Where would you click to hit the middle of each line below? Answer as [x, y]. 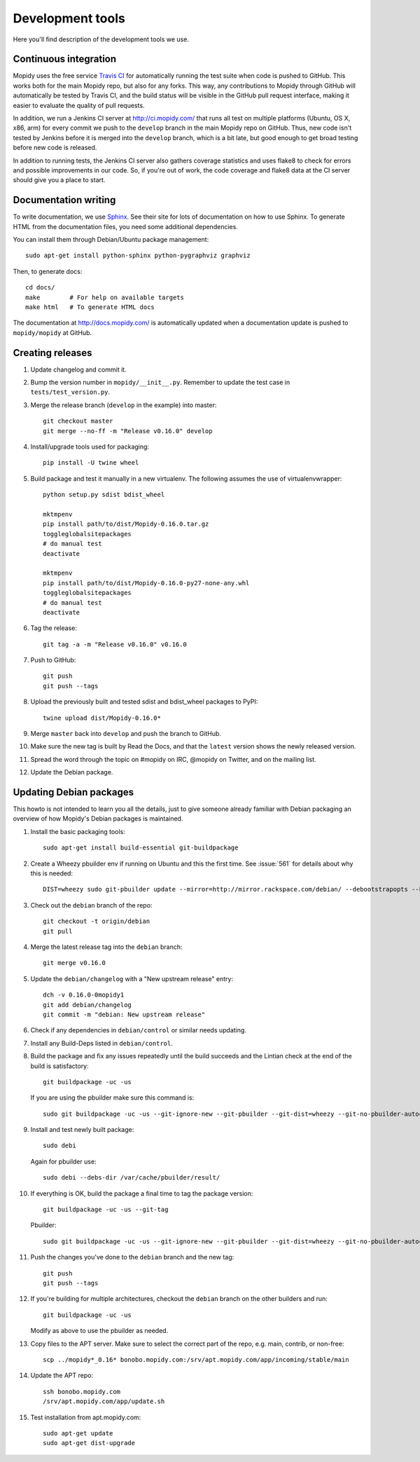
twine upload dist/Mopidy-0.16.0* [102, 718]
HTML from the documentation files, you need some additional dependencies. [125, 226]
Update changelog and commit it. [78, 369]
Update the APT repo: [62, 1375]
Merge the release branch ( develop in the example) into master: [124, 405]
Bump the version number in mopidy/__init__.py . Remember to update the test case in [160, 383]
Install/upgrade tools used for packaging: [90, 447]
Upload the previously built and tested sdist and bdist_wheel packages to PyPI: [144, 702]
